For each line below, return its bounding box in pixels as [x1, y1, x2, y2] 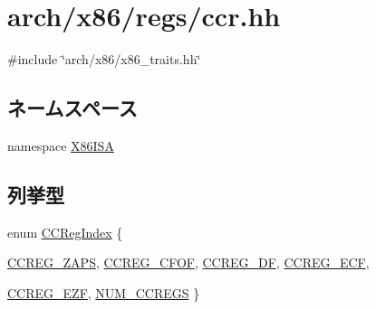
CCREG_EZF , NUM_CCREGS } [7, 283, 200, 302]
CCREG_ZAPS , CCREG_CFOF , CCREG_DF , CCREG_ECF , [7, 253, 370, 272]
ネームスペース [7, 94, 138, 122]
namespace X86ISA [7, 136, 114, 154]
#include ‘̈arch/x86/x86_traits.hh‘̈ [7, 50, 201, 69]
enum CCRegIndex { [7, 222, 123, 241]
